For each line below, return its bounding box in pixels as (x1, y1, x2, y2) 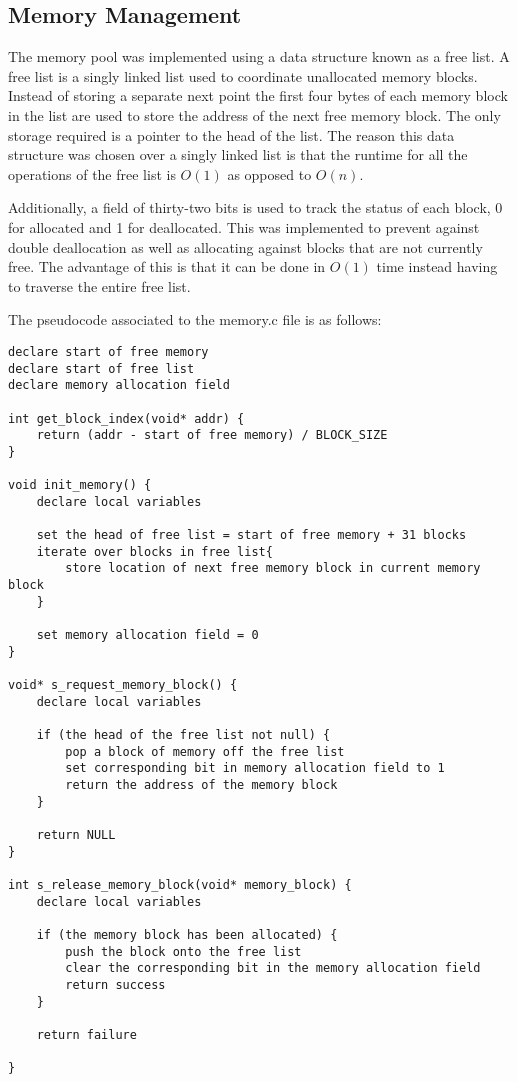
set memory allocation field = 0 (36, 628, 259, 643)
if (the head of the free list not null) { (36, 728, 331, 743)
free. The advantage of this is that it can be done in (8, 256, 326, 277)
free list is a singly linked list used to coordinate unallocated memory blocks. (8, 65, 478, 86)
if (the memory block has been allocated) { (36, 927, 338, 942)
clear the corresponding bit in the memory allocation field (65, 961, 481, 976)
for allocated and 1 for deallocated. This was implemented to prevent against (8, 216, 480, 237)
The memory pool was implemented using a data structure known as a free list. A (8, 46, 510, 67)
